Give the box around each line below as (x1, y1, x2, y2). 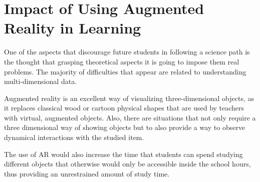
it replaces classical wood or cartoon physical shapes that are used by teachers (4, 102, 244, 113)
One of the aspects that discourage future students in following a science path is (4, 46, 250, 57)
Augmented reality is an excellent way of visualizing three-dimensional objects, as (4, 92, 254, 103)
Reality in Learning (4, 17, 141, 38)
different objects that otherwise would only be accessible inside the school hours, (4, 158, 251, 169)
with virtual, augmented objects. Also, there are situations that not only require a (4, 112, 256, 122)
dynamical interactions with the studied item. (4, 132, 144, 142)
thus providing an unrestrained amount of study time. (4, 168, 170, 178)
